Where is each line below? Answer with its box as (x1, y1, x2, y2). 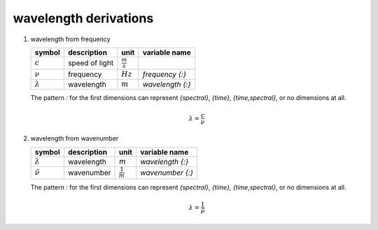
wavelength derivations (13, 10, 154, 26)
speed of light (67, 58, 114, 68)
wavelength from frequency (30, 35, 111, 43)
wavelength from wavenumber (30, 134, 119, 143)
